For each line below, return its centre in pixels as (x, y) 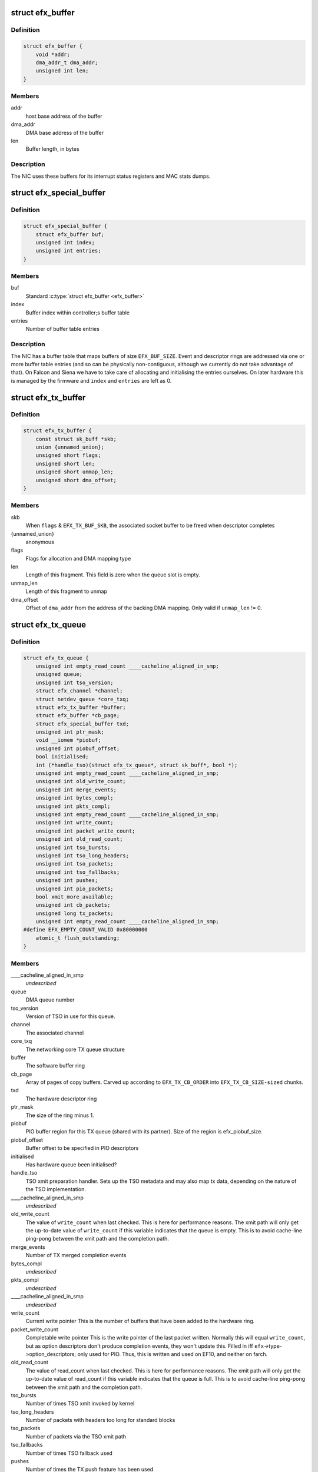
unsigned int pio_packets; (75, 888)
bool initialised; (62, 757)
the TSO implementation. (56, 1189)
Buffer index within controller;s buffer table (77, 313)
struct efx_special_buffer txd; (82, 724)
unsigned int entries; (68, 251)
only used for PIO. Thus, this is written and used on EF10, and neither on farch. (173, 1354)
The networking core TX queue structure (75, 1049)
